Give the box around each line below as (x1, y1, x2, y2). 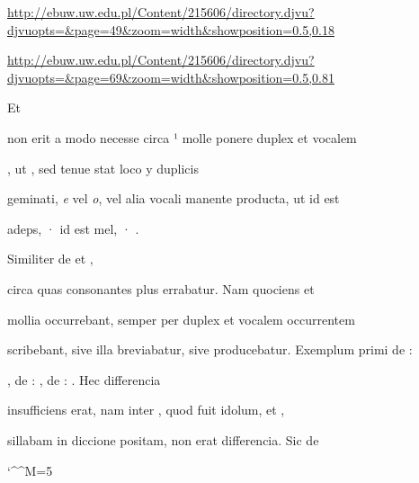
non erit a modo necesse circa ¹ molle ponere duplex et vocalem (7, 128, 357, 147)
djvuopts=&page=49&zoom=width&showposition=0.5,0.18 (7, 20, 334, 39)
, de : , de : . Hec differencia (7, 370, 161, 389)
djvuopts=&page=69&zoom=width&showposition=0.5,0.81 (7, 67, 334, 86)
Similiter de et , (7, 249, 94, 268)
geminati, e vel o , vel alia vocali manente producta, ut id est (7, 189, 340, 208)
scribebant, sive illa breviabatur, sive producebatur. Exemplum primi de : (7, 340, 413, 359)
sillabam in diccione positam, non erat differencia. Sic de (7, 430, 319, 449)
